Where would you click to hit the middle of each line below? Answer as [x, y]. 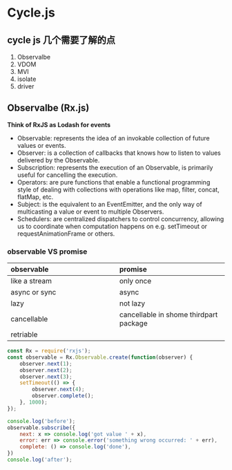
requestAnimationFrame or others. [66, 234]
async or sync [33, 292]
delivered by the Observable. [58, 160]
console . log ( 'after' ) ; [40, 460]
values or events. [42, 145]
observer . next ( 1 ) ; [46, 364]
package [134, 323]
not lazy [133, 303]
